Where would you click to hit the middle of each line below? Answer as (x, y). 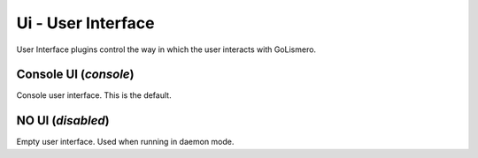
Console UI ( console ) (75, 75)
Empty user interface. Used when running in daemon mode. (125, 142)
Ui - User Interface (85, 23)
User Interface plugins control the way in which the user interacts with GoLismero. (166, 49)
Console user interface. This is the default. (94, 95)
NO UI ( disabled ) (63, 120)
